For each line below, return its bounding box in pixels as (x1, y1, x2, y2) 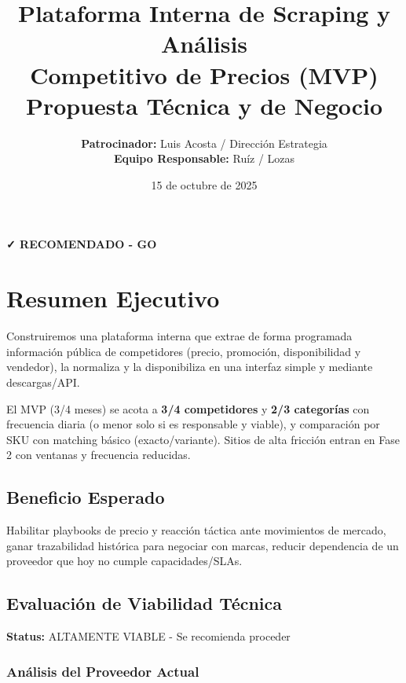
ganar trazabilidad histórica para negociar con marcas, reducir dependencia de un (6, 537, 399, 553)
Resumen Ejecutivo (6, 282, 220, 314)
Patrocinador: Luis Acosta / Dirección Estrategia (81, 134, 327, 151)
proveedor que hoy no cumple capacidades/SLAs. (6, 553, 243, 569)
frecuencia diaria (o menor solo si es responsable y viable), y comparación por (6, 416, 380, 432)
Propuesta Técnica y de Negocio (25, 89, 383, 121)
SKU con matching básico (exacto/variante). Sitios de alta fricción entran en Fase (6, 431, 401, 447)
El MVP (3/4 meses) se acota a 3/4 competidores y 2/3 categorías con (6, 400, 370, 417)
